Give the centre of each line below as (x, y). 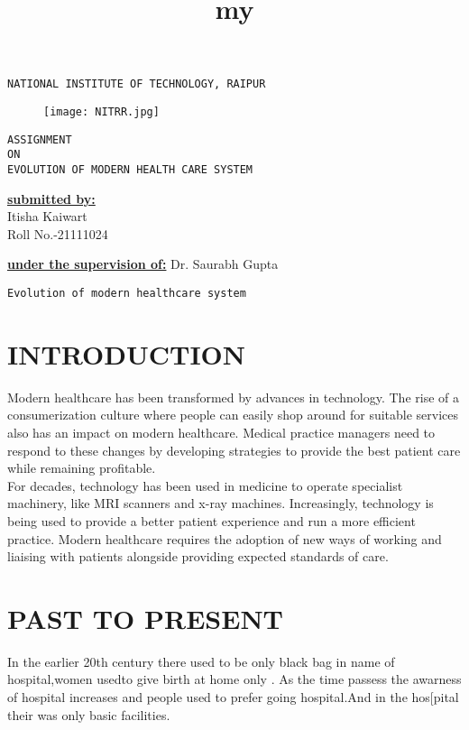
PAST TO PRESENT (145, 618)
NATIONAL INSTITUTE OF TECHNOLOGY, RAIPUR (137, 84)
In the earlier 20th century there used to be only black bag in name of (201, 661)
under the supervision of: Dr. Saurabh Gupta (143, 264)
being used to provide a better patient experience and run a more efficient (212, 520)
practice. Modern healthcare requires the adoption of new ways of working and (225, 538)
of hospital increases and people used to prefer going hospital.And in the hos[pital (233, 697)
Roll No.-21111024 (58, 233)
